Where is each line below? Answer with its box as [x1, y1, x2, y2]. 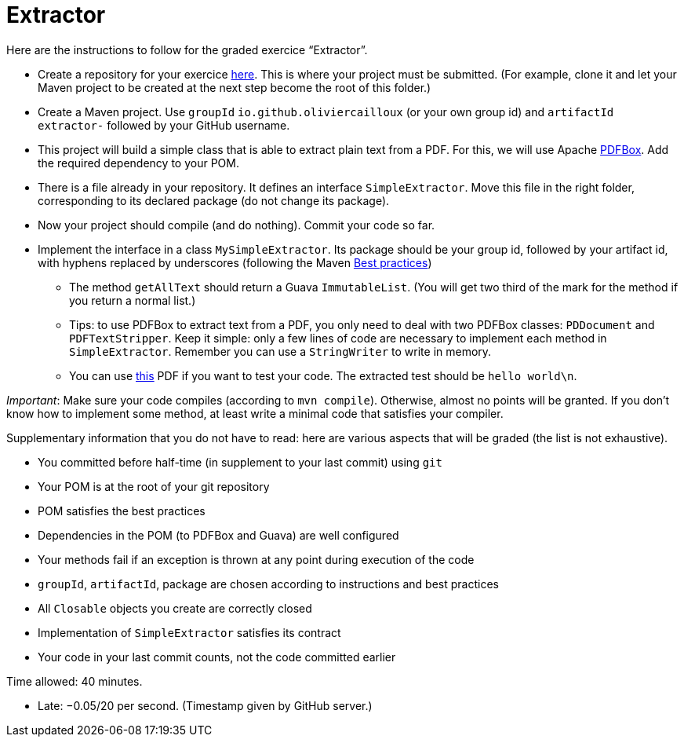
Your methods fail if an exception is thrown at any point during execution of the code [38, 552, 475, 566]
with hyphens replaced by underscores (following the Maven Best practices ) [38, 255, 432, 269]
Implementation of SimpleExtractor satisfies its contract [38, 625, 341, 639]
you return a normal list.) [69, 293, 196, 307]
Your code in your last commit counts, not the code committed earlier [38, 650, 396, 664]
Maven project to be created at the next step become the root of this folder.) [38, 80, 431, 94]
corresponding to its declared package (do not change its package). [38, 193, 390, 207]
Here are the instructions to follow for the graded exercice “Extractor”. [6, 42, 368, 57]
